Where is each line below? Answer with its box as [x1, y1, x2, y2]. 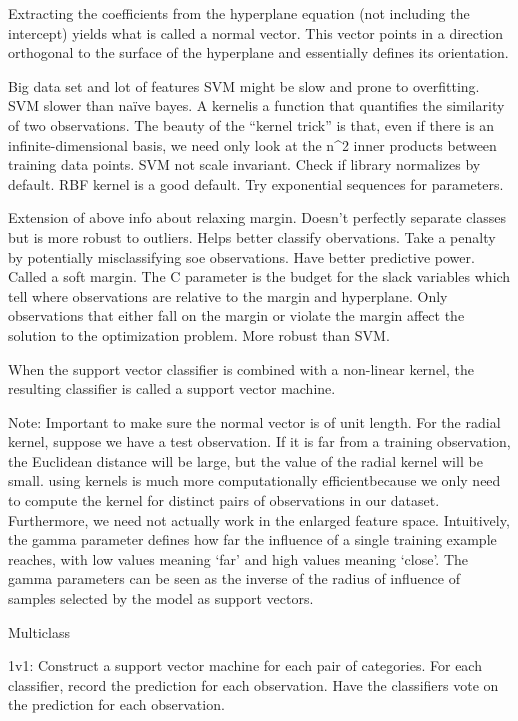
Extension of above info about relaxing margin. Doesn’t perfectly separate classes [8, 207, 507, 228]
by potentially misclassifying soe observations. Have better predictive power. [8, 246, 475, 267]
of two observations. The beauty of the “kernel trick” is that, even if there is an [8, 114, 495, 135]
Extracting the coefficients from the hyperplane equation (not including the [8, 3, 470, 23]
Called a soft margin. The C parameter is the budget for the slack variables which [8, 266, 511, 287]
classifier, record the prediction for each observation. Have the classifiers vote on [8, 674, 499, 695]
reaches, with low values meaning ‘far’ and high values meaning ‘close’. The [8, 548, 469, 569]
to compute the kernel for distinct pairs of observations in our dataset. [8, 490, 440, 511]
